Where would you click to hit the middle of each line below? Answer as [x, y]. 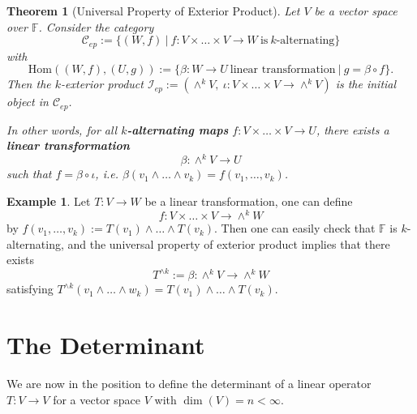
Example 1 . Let [49, 201]
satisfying [30, 289]
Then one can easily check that [298, 228]
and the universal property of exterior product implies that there [229, 243]
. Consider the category [96, 26]
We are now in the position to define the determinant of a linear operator [189, 384]
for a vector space [97, 399]
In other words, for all [62, 129]
